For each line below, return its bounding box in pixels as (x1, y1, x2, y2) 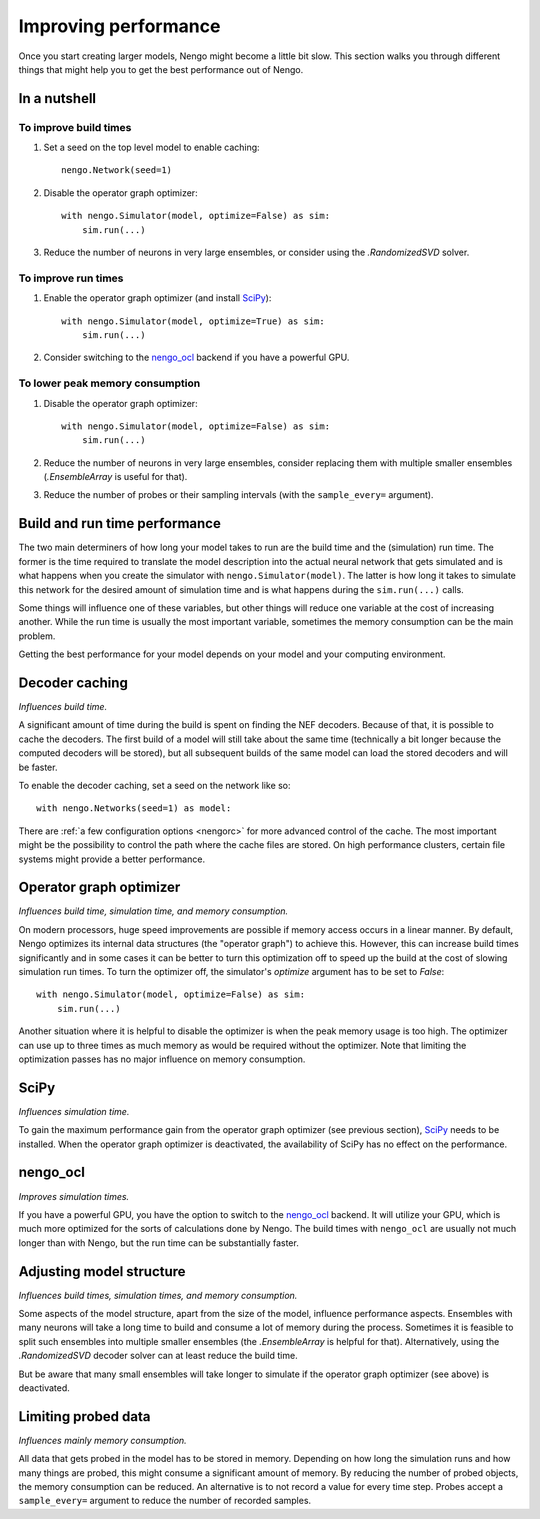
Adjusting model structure (18, 1263, 186, 1280)
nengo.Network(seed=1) (61, 165, 173, 176)
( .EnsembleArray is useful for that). (43, 471, 188, 483)
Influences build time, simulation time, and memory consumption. (18, 905, 289, 917)
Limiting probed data (18, 1408, 151, 1425)
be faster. (18, 761, 58, 773)
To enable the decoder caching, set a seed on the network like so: (18, 779, 291, 791)
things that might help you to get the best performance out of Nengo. (18, 63, 304, 75)
